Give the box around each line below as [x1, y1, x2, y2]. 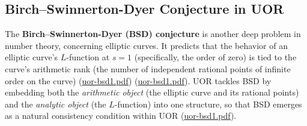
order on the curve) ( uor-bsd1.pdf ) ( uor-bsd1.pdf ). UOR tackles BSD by [5, 74, 272, 87]
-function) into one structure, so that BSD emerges [114, 97, 302, 110]
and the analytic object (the [5, 97, 106, 110]
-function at [66, 51, 110, 63]
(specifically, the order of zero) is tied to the [134, 51, 297, 63]
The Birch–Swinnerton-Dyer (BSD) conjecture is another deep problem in [5, 27, 301, 40]
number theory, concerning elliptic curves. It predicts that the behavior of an [5, 39, 288, 51]
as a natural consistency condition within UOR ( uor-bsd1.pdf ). [5, 109, 237, 122]
